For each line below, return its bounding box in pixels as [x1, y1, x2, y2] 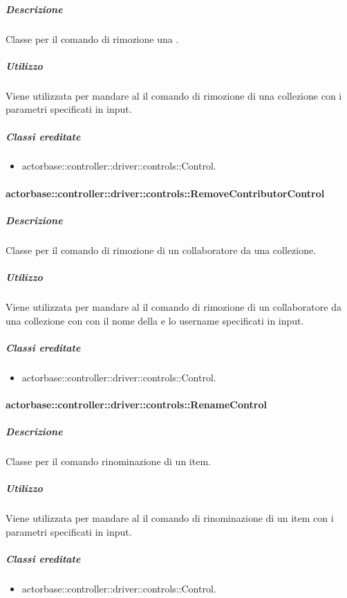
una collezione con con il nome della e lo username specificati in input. [6, 313, 304, 327]
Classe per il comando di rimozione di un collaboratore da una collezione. [6, 242, 317, 257]
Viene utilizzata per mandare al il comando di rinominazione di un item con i [6, 511, 334, 525]
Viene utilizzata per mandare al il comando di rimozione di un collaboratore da [6, 299, 341, 314]
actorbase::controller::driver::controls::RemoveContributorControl [6, 185, 325, 200]
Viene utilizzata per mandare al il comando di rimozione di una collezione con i [6, 88, 342, 102]
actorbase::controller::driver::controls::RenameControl [6, 397, 267, 411]
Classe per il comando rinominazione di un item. [6, 454, 211, 469]
